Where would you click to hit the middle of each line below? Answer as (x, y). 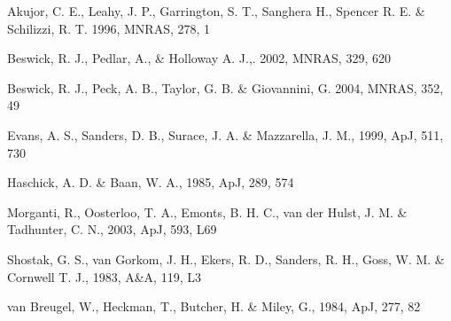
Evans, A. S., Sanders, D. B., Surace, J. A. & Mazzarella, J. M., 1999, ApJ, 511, (225, 134)
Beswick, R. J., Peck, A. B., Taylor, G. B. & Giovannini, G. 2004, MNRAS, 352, (225, 87)
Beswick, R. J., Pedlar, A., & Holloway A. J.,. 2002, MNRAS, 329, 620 (199, 58)
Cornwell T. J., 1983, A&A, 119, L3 (104, 276)
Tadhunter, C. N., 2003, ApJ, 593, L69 (112, 229)
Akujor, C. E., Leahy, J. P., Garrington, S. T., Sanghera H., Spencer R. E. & (216, 11)
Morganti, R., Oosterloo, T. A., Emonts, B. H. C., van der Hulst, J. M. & (207, 211)
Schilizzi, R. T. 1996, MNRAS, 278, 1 (109, 28)
